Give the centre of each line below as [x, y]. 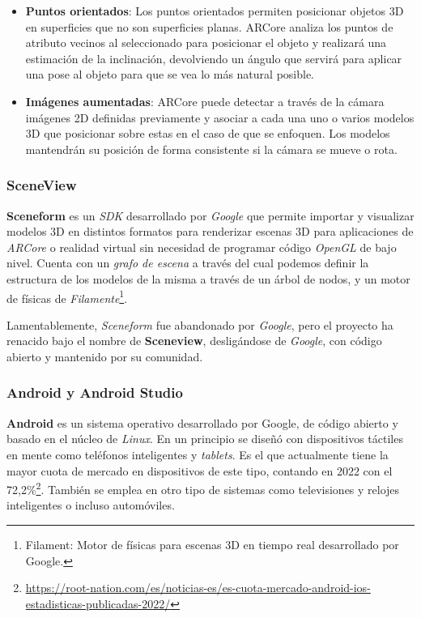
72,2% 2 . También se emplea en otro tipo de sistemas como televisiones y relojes [203, 488]
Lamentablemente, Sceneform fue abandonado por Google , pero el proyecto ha [200, 324]
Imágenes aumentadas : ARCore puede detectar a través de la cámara [205, 101]
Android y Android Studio [95, 392]
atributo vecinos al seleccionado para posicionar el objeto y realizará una [206, 43]
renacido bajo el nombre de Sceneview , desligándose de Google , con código [194, 341]
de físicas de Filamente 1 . [67, 296]
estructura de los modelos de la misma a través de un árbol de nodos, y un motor [208, 278]
